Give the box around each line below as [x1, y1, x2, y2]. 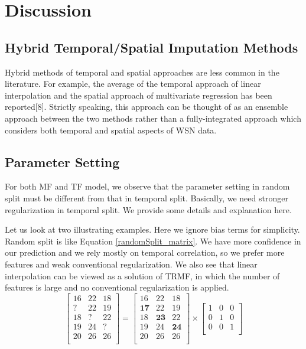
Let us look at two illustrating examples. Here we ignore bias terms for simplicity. [5, 223, 300, 236]
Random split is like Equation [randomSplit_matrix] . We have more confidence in [5, 234, 301, 247]
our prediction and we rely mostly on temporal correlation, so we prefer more [5, 246, 285, 259]
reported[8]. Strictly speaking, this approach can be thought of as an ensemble [5, 100, 288, 113]
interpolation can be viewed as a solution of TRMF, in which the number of [5, 269, 280, 282]
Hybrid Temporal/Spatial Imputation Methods [5, 38, 298, 56]
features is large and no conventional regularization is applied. [5, 281, 229, 293]
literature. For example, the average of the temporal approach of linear [5, 77, 261, 90]
